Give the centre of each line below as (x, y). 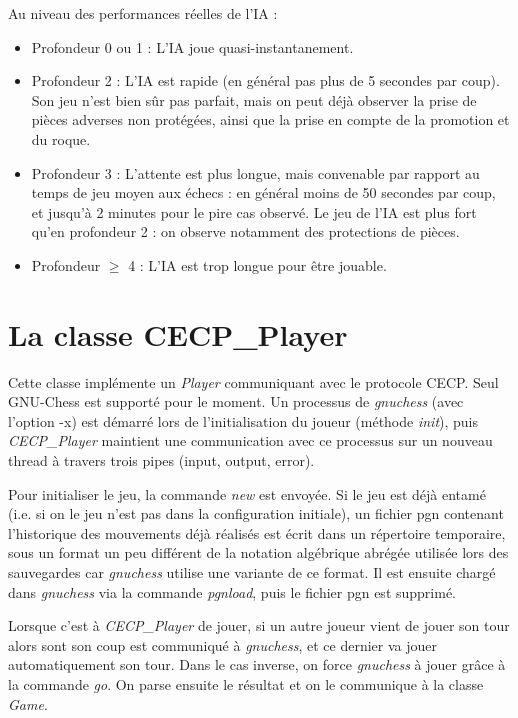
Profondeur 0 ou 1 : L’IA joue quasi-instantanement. (192, 46)
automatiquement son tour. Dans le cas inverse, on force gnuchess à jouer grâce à (257, 664)
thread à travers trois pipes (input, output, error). (161, 460)
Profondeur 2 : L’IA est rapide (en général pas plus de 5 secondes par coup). (265, 80)
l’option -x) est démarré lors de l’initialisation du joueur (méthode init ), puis (243, 420)
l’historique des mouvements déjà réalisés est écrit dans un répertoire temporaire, (257, 532)
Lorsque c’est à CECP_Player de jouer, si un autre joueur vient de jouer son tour (259, 625)
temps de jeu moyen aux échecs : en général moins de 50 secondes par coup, (263, 192)
